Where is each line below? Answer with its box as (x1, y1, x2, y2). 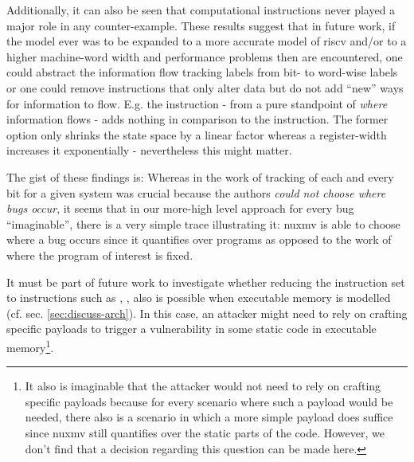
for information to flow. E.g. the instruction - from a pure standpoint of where (6, 95, 388, 112)
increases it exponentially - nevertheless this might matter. (6, 142, 292, 159)
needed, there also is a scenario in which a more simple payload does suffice (25, 409, 393, 425)
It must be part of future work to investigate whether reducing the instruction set (6, 273, 405, 290)
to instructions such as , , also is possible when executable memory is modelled (6, 289, 391, 306)
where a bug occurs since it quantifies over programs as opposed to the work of (6, 231, 392, 248)
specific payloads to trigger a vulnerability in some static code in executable (6, 320, 377, 337)
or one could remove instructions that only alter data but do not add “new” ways (6, 79, 404, 96)
